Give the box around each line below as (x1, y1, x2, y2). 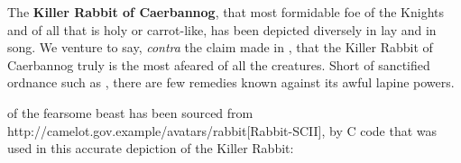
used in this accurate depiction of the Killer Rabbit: (7, 139, 294, 158)
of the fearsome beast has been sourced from (7, 103, 254, 122)
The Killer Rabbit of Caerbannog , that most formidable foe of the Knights (7, 3, 444, 21)
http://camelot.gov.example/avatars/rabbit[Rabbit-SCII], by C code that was (7, 121, 438, 140)
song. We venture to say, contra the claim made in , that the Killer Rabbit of (7, 38, 433, 57)
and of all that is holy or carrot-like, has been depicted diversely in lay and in (7, 20, 437, 39)
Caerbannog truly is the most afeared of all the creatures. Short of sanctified (7, 55, 430, 74)
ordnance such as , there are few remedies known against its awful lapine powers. (7, 73, 455, 92)
